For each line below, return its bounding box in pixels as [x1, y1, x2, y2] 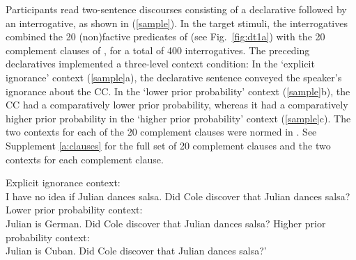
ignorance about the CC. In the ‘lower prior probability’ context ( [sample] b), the [6, 83, 350, 98]
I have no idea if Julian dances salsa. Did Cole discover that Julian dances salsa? [6, 188, 350, 203]
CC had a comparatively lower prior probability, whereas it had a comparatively [6, 97, 348, 112]
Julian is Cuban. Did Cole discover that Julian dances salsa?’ [6, 243, 267, 258]
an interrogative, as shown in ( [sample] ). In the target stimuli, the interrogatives [6, 15, 348, 30]
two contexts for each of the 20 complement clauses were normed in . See [6, 124, 317, 139]
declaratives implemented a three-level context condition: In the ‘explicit [6, 56, 315, 71]
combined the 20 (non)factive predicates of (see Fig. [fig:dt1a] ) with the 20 [6, 29, 325, 44]
